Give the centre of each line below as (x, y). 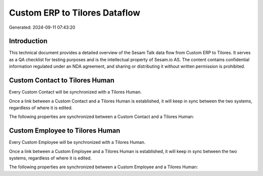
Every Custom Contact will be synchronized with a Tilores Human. (75, 92)
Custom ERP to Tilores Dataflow (75, 13)
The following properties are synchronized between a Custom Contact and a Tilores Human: (102, 117)
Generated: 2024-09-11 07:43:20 (42, 27)
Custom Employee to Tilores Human (65, 131)
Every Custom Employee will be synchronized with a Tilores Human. (77, 142)
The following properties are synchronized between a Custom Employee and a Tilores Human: (103, 167)
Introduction (28, 41)
